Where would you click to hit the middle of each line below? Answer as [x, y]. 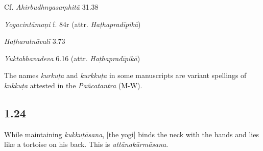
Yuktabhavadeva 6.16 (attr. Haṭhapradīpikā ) [72, 58]
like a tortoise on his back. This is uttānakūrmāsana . [86, 144]
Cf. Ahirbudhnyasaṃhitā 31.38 [51, 7]
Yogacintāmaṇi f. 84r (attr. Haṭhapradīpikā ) [73, 24]
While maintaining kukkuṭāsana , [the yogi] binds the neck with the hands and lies [131, 134]
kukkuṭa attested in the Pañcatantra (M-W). [73, 85]
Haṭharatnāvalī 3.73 [35, 41]
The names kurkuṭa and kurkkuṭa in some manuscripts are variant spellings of [125, 75]
